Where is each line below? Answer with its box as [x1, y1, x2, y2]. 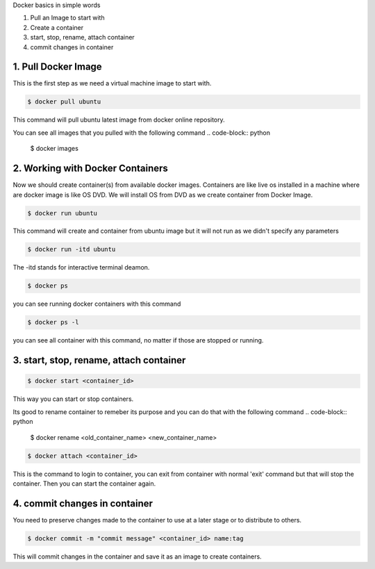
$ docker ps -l [27, 318, 79, 327]
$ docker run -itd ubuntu [27, 245, 116, 254]
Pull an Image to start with [30, 14, 105, 22]
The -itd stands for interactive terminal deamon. [12, 263, 150, 272]
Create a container [30, 23, 84, 31]
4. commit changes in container [12, 497, 153, 509]
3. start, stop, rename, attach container [12, 354, 186, 366]
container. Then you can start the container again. [12, 479, 156, 488]
